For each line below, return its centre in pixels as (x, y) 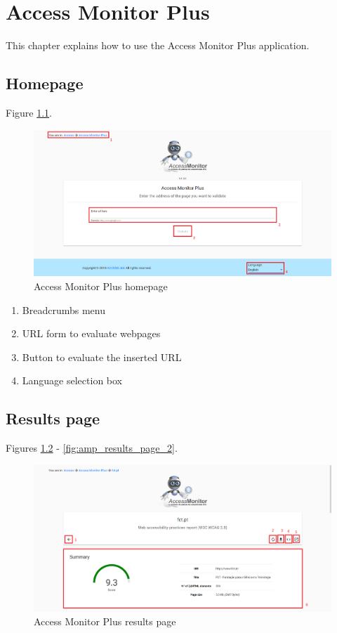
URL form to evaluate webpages (91, 333)
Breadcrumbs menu (64, 309)
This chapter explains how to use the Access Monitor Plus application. (158, 45)
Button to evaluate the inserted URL (102, 357)
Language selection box (72, 380)
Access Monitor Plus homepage (101, 286)
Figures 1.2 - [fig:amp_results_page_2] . (92, 448)
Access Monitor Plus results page (105, 621)
